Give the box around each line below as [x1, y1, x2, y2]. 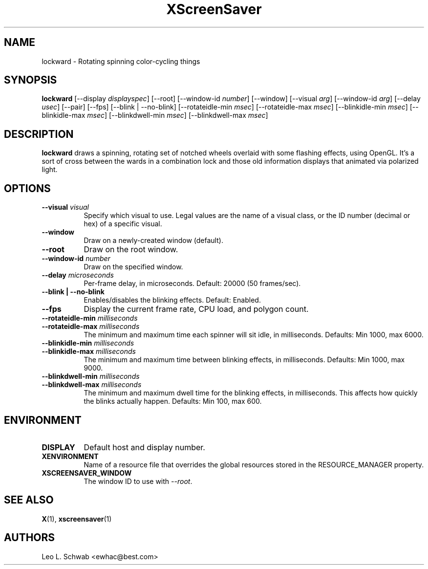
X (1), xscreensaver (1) [42, 514, 112, 523]
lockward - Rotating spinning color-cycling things [42, 57, 200, 66]
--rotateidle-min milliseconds [42, 314, 138, 323]
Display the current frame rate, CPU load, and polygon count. [84, 304, 309, 314]
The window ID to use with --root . [84, 477, 193, 485]
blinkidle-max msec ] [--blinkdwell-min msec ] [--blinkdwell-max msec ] [42, 111, 268, 120]
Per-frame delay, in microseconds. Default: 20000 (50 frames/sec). [84, 279, 301, 288]
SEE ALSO [4, 494, 54, 506]
